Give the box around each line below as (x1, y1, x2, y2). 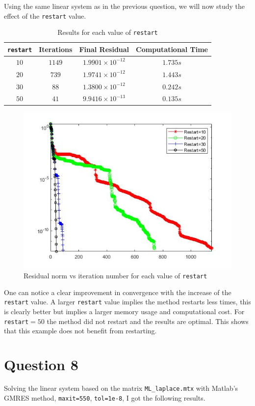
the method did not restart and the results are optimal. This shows (47, 316, 249, 326)
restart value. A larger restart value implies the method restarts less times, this (4, 297, 251, 307)
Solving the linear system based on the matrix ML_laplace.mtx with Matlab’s (4, 382, 238, 393)
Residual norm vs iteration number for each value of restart (24, 271, 207, 281)
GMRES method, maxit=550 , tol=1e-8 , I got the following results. (4, 392, 205, 403)
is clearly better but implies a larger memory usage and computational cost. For (4, 306, 245, 316)
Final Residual (79, 44, 129, 54)
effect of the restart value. (4, 10, 86, 21)
